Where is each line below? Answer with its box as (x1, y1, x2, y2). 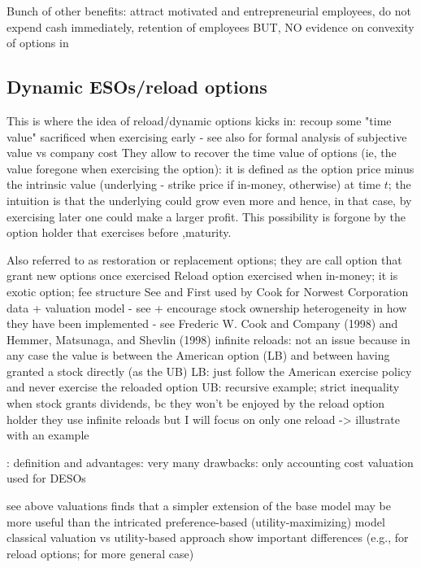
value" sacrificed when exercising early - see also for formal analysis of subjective (7, 128, 407, 145)
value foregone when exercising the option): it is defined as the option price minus (7, 159, 414, 177)
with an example (7, 426, 89, 443)
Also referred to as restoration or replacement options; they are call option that (7, 251, 402, 268)
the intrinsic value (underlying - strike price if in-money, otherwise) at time (7, 176, 381, 193)
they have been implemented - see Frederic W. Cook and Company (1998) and (7, 315, 398, 332)
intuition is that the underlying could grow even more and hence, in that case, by (7, 191, 412, 208)
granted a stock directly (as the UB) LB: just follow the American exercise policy (7, 362, 412, 379)
